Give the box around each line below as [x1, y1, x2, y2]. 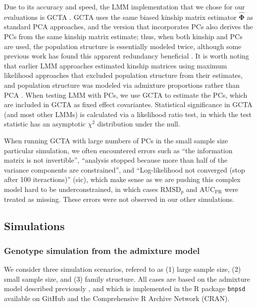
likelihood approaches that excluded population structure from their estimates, [4, 70, 243, 80]
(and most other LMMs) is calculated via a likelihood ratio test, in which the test [4, 109, 252, 119]
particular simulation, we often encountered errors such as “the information [4, 145, 233, 155]
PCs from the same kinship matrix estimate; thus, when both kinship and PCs [4, 31, 243, 41]
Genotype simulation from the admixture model [4, 244, 200, 256]
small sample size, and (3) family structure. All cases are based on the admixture [4, 273, 250, 284]
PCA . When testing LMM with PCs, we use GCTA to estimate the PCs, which [4, 89, 248, 100]
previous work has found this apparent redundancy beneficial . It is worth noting [4, 51, 249, 61]
